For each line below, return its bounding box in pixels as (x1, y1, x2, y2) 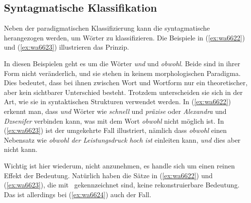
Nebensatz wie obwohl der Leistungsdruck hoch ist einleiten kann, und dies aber (4, 134, 241, 145)
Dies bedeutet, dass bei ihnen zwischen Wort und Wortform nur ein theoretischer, (4, 77, 248, 88)
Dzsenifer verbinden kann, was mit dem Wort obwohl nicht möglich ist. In (4, 115, 224, 126)
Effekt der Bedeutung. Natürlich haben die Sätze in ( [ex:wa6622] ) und (4, 170, 213, 180)
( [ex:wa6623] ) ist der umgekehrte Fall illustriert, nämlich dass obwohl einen (4, 125, 227, 135)
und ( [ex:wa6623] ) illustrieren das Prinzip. (4, 42, 129, 52)
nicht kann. (4, 144, 37, 154)
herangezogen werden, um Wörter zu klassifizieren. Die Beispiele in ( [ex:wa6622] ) (4, 32, 245, 42)
